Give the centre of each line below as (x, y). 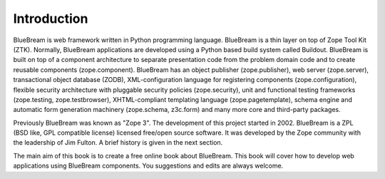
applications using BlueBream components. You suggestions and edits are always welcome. (148, 166)
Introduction (51, 19)
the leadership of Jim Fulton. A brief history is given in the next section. (118, 143)
